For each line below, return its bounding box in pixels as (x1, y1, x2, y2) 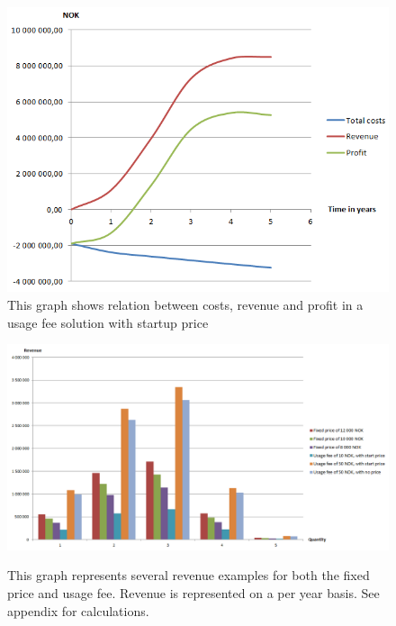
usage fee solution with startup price (7, 313, 209, 331)
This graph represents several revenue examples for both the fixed (7, 566, 370, 585)
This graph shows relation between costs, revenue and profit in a (7, 295, 364, 313)
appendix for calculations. (7, 601, 149, 620)
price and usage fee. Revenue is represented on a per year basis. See (7, 583, 380, 602)
